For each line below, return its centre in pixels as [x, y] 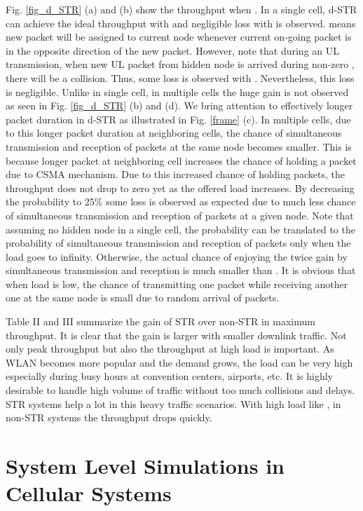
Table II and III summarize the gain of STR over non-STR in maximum [160, 321]
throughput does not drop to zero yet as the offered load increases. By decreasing [180, 188]
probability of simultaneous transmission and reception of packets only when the [178, 243]
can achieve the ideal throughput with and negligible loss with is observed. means [181, 23]
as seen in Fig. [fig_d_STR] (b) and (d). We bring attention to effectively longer [179, 105]
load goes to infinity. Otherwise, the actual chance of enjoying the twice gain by [177, 256]
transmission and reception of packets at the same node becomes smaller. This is [179, 146]
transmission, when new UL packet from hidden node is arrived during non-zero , [180, 64]
